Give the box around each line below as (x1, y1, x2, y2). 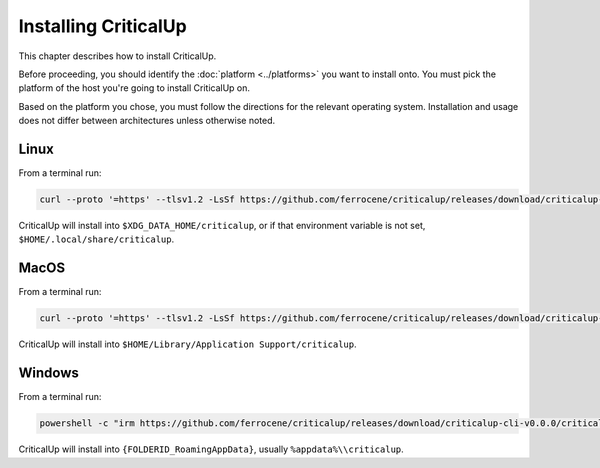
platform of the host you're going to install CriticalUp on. (18, 82, 250, 94)
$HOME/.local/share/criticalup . (18, 233, 175, 245)
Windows (18, 365, 79, 382)
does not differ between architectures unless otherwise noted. (18, 115, 276, 127)
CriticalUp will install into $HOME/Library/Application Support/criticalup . (18, 338, 357, 350)
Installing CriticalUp (18, 15, 187, 37)
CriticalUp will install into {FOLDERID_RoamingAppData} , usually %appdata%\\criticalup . (18, 443, 404, 455)
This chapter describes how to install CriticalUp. (18, 50, 217, 62)
